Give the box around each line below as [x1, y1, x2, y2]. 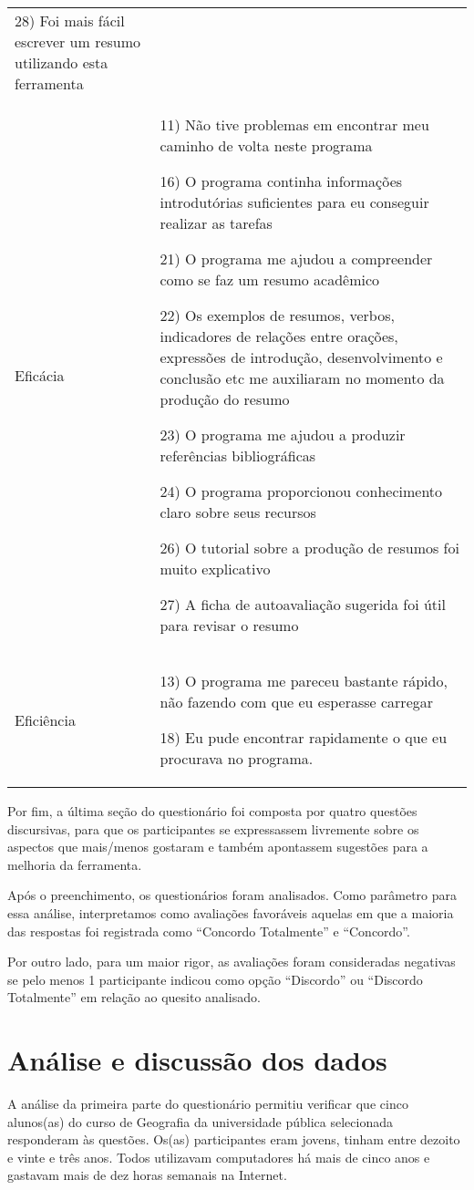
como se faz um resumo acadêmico [160, 269, 380, 290]
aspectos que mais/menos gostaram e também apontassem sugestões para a [7, 837, 428, 856]
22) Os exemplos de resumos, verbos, [160, 305, 395, 326]
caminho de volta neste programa [160, 135, 373, 156]
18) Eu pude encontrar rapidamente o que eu [160, 727, 448, 748]
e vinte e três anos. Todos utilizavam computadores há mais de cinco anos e [7, 1147, 430, 1166]
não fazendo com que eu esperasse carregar [160, 691, 434, 712]
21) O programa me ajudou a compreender [160, 248, 433, 269]
